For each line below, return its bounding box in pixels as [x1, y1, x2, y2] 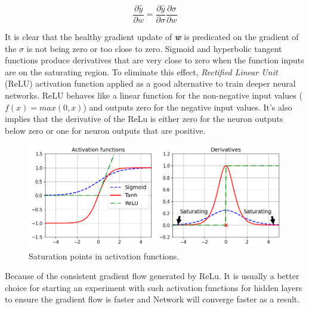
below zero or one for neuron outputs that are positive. [5, 124, 206, 136]
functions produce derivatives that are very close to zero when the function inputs [5, 54, 304, 66]
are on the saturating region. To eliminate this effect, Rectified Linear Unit [5, 65, 278, 78]
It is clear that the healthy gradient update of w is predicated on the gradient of [5, 30, 299, 43]
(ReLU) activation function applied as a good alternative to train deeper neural [5, 77, 296, 90]
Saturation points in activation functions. [29, 249, 180, 262]
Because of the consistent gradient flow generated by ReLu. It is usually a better [5, 270, 299, 282]
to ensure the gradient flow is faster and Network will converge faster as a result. [5, 293, 300, 305]
